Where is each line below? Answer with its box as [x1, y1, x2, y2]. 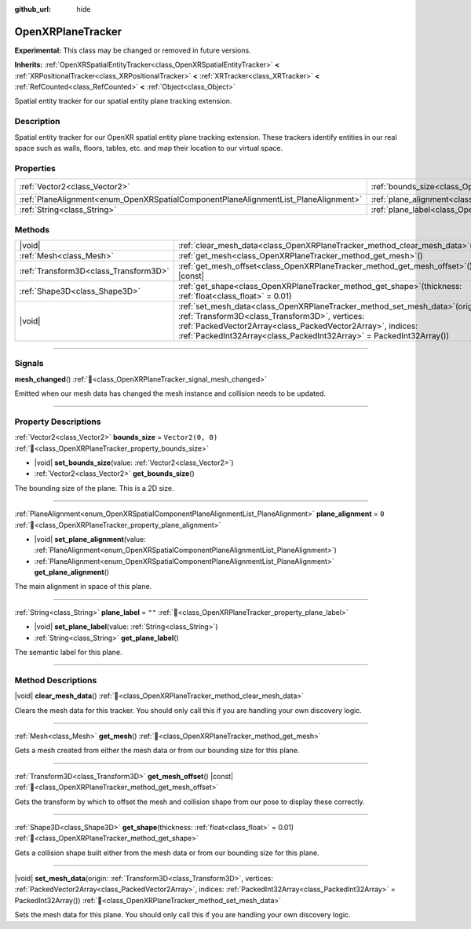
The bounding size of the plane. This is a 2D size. [14, 483, 174, 492]
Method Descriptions [14, 675, 97, 686]
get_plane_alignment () [34, 568, 110, 577]
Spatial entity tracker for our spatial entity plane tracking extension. [14, 97, 232, 106]
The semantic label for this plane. [14, 648, 122, 657]
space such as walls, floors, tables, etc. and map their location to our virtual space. [14, 144, 283, 152]
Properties [14, 163, 57, 174]
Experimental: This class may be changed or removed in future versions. [14, 46, 251, 55]
